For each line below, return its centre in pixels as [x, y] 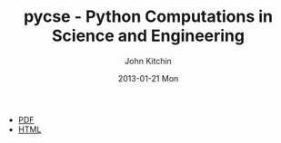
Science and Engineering [148, 36]
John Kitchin [148, 61]
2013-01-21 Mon [148, 78]
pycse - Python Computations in [148, 17]
